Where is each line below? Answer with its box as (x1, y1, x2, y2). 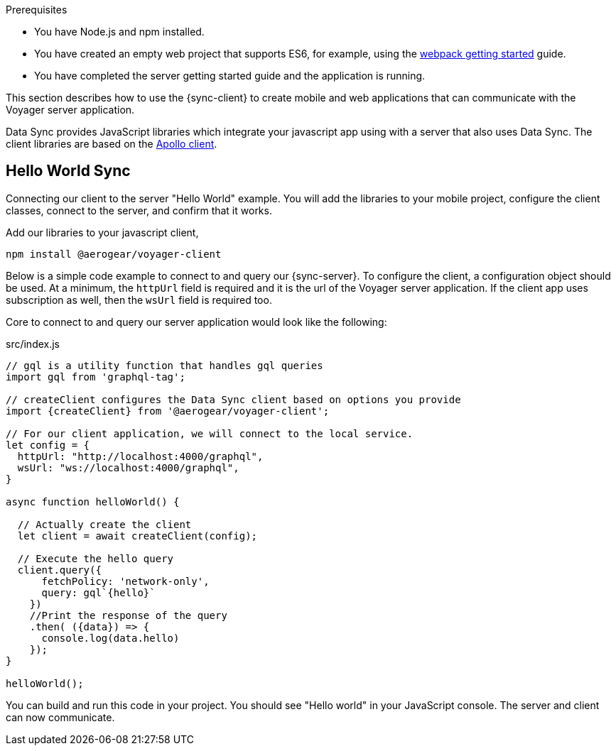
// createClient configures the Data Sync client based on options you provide (6, 393, 461, 405)
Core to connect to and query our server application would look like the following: (6, 315, 387, 328)
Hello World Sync (6, 162, 131, 180)
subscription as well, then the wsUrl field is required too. (6, 293, 272, 306)
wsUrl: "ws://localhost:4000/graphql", (17, 461, 239, 473)
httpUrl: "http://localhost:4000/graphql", (17, 450, 264, 462)
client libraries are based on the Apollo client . (6, 138, 217, 150)
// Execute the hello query (17, 552, 174, 564)
